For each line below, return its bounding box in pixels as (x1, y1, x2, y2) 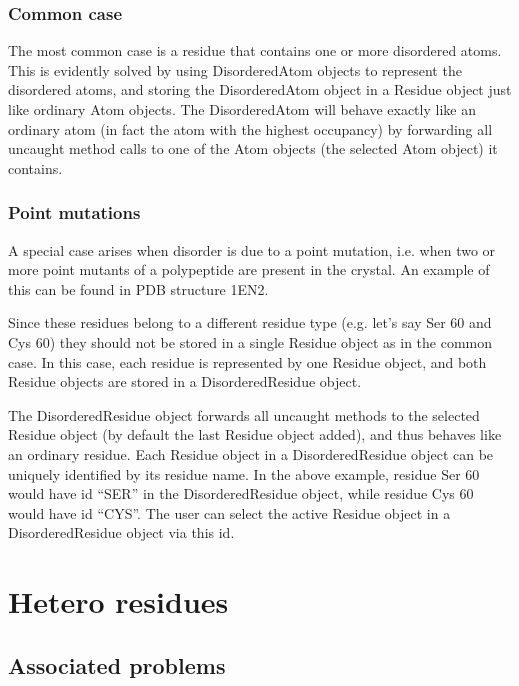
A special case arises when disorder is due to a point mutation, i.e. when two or (8, 239, 496, 260)
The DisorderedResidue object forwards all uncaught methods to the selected (8, 404, 480, 425)
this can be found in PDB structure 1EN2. (8, 278, 269, 299)
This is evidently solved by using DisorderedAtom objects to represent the (8, 59, 462, 80)
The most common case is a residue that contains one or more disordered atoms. (8, 40, 502, 61)
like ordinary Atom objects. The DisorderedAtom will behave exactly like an (8, 99, 476, 119)
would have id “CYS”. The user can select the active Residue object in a (8, 502, 451, 523)
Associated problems (8, 649, 226, 680)
